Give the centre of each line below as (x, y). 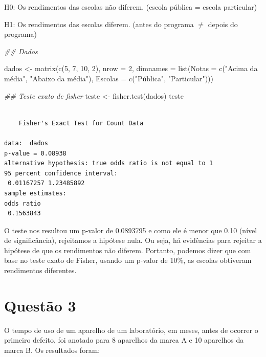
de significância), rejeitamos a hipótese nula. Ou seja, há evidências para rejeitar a (133, 240)
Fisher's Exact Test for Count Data (81, 123)
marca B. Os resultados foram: (52, 350)
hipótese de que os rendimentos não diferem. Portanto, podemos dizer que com (128, 250)
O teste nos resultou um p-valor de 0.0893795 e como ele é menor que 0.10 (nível (131, 230)
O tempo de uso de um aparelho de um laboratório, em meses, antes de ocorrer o (131, 330)
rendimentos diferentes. (40, 270)
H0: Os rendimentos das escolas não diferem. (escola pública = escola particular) (131, 7)
